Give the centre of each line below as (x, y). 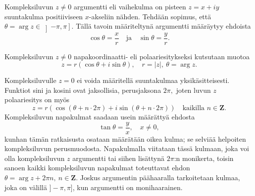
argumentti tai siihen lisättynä (118, 158)
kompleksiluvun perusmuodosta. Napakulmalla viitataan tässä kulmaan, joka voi (127, 148)
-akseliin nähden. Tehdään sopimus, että (150, 16)
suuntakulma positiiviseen (44, 16)
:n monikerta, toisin (204, 158)
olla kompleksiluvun (35, 158)
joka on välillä (26, 187)
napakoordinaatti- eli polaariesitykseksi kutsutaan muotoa (162, 56)
